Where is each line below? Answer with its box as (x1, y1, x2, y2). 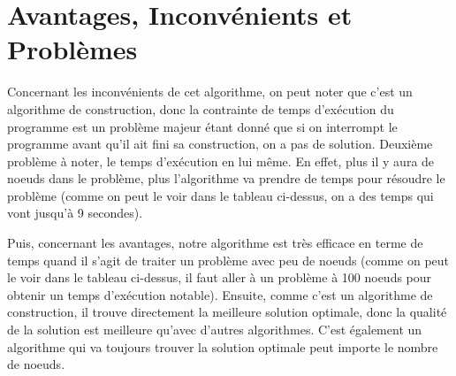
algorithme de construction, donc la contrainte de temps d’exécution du (7, 99, 394, 118)
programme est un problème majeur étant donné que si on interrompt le (7, 117, 398, 135)
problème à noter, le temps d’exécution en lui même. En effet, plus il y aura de (7, 151, 435, 170)
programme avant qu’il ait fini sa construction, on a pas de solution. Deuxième (7, 134, 433, 153)
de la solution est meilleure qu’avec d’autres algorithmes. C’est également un (7, 320, 422, 339)
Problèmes (7, 31, 138, 67)
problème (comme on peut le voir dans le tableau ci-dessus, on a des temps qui (7, 186, 434, 204)
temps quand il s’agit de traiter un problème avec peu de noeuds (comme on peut (7, 250, 450, 269)
